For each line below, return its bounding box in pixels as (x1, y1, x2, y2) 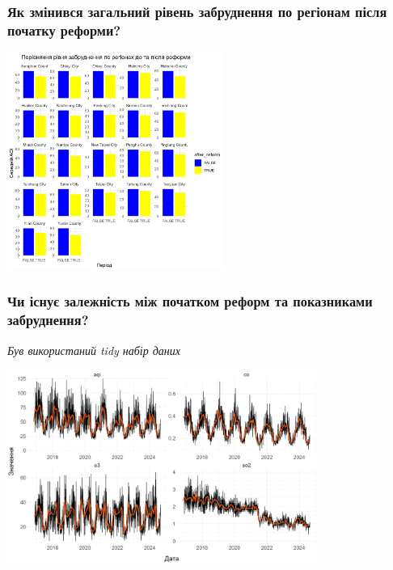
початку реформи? (7, 19, 121, 40)
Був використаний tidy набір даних (7, 341, 180, 358)
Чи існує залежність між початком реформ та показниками (7, 291, 373, 311)
